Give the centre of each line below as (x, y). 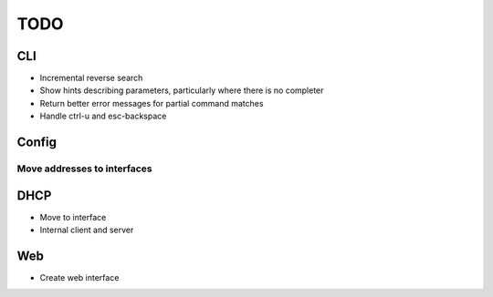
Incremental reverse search (91, 78)
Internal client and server (87, 230)
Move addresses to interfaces (84, 169)
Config (37, 143)
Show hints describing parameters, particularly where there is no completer (182, 90)
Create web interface (79, 278)
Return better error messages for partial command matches (152, 103)
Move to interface (73, 217)
